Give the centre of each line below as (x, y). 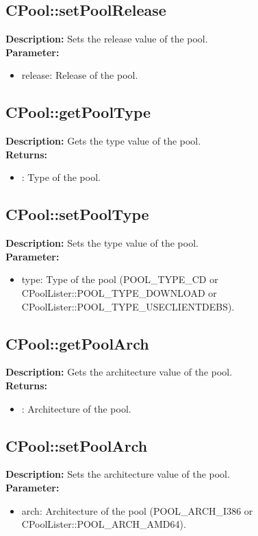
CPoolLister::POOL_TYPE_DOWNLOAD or (119, 292)
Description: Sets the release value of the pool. (107, 39)
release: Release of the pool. (80, 75)
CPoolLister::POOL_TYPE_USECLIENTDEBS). (128, 306)
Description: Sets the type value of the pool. (102, 243)
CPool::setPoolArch (77, 445)
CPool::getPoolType (78, 112)
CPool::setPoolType (77, 214)
